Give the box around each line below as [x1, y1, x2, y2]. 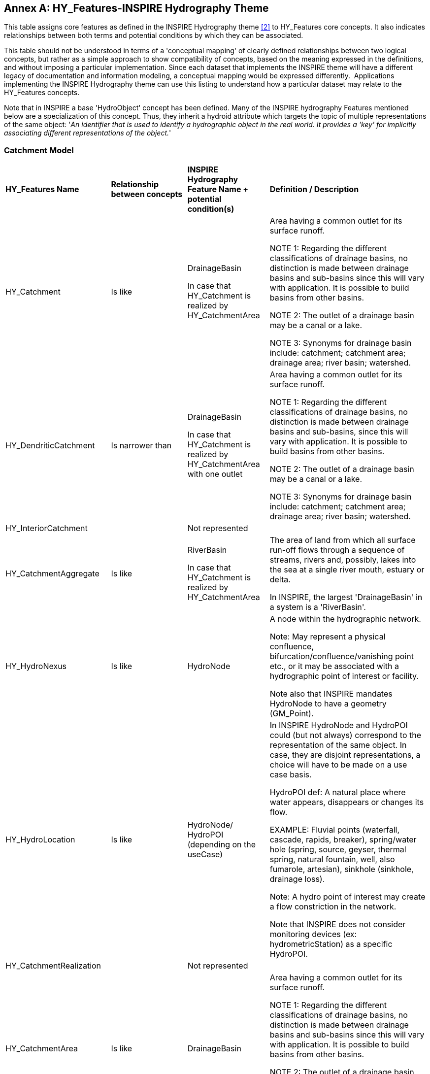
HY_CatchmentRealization [5, 961, 101, 971]
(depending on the [187, 839, 256, 850]
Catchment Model [4, 145, 74, 155]
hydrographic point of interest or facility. [269, 671, 419, 681]
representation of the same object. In [269, 740, 407, 750]
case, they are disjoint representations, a [269, 750, 421, 760]
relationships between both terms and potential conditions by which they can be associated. [4, 31, 303, 40]
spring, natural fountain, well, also [269, 854, 395, 865]
